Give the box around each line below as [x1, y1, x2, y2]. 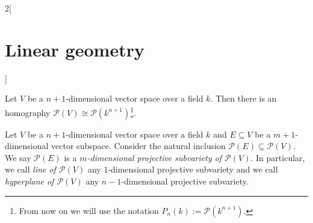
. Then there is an [210, 92, 277, 105]
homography [5, 106, 51, 118]
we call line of [5, 163, 56, 176]
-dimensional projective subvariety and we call [108, 163, 278, 176]
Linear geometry [5, 37, 144, 61]
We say [5, 151, 31, 163]
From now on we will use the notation [19, 204, 159, 216]
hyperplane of [5, 174, 54, 187]
